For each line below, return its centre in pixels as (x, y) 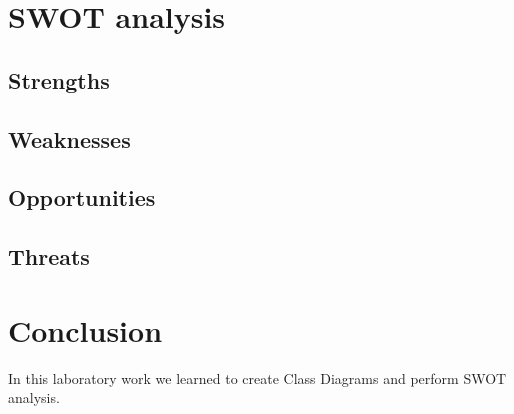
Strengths (59, 79)
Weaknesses (69, 138)
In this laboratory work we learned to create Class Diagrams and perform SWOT (257, 377)
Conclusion (85, 329)
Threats (49, 256)
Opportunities (82, 197)
